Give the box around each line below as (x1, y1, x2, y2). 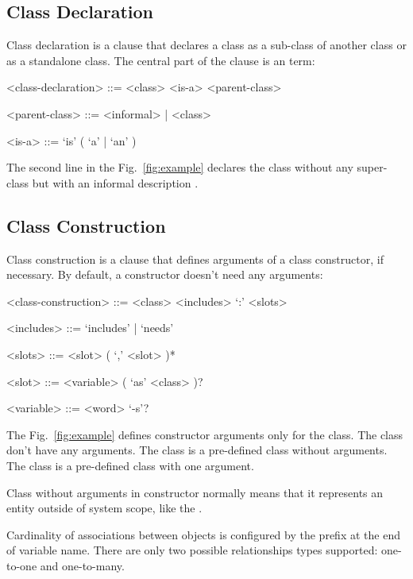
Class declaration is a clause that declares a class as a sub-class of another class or (6, 37, 407, 53)
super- (357, 159, 388, 176)
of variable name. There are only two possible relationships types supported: (6, 542, 378, 558)
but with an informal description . (32, 174, 199, 191)
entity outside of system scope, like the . (6, 500, 203, 516)
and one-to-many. (40, 557, 125, 573)
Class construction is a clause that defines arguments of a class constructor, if (6, 250, 384, 267)
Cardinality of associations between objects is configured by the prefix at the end (6, 526, 400, 542)
